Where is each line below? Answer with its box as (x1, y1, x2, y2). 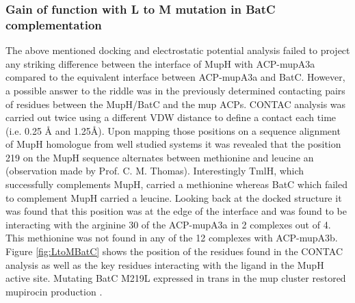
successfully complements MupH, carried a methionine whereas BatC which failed (5, 177, 347, 192)
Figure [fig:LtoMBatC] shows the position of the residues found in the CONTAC (5, 244, 343, 259)
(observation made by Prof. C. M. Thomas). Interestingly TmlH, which (5, 163, 304, 178)
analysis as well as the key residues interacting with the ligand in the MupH (5, 257, 324, 272)
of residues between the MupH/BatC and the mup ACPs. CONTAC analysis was (5, 96, 346, 111)
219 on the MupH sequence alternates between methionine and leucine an (5, 150, 314, 164)
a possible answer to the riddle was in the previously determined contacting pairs (5, 83, 345, 97)
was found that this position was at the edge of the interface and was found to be (5, 204, 347, 218)
